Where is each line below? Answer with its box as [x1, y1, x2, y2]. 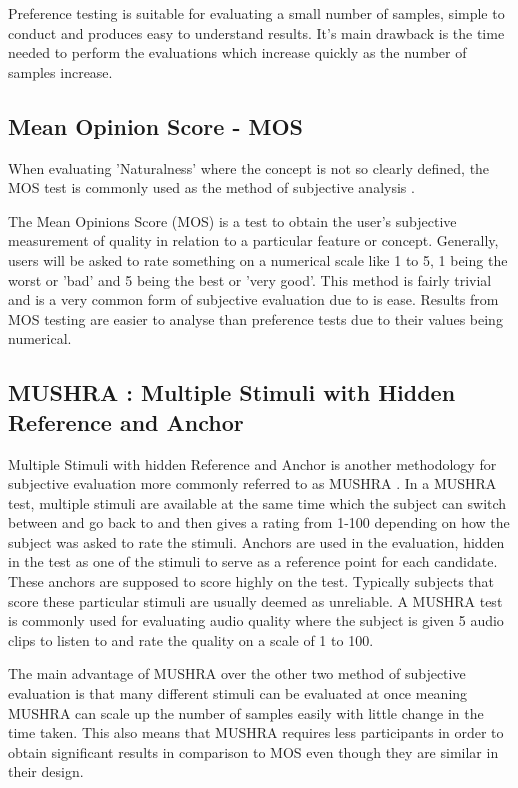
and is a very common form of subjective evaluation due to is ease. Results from [8, 289, 499, 310]
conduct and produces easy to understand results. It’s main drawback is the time [8, 22, 505, 43]
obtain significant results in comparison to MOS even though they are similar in [8, 741, 499, 762]
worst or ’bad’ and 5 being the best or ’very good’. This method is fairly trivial [8, 269, 492, 290]
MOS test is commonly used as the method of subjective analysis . [8, 177, 415, 198]
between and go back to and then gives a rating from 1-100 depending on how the [8, 512, 510, 533]
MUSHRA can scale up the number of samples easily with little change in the [8, 702, 484, 723]
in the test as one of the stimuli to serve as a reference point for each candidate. [8, 551, 498, 572]
